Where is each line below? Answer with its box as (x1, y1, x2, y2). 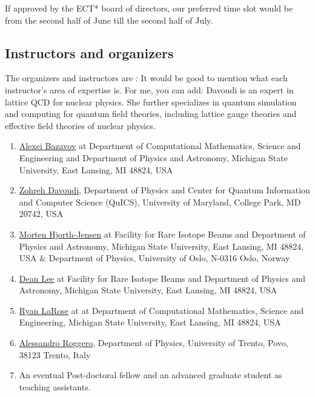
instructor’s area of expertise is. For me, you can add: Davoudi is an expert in (5, 83, 294, 96)
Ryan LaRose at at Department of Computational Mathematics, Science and (19, 304, 304, 316)
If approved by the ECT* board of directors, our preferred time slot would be (5, 2, 293, 14)
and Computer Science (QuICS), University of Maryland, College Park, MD (19, 195, 301, 208)
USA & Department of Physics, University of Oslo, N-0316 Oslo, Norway (19, 252, 290, 264)
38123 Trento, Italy (19, 348, 91, 361)
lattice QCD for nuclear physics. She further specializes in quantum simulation (5, 95, 297, 108)
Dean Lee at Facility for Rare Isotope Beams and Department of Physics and (19, 272, 306, 284)
